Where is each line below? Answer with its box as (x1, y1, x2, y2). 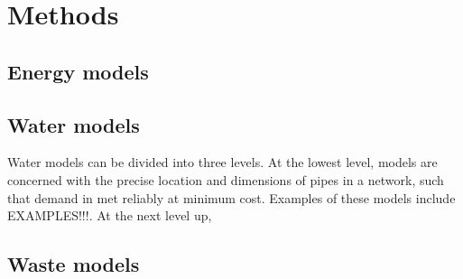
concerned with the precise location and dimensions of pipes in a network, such (7, 170, 444, 189)
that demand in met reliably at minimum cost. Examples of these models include (7, 188, 456, 207)
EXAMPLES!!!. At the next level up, (7, 206, 212, 225)
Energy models (7, 57, 149, 85)
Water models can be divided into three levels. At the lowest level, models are (7, 153, 438, 172)
